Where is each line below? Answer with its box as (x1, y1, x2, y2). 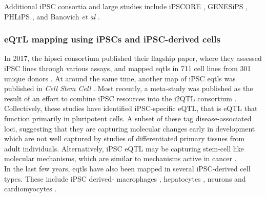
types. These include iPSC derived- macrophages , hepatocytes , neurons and (4, 173, 246, 184)
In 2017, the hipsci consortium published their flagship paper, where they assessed (4, 53, 262, 63)
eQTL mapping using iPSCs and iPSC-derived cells (4, 33, 220, 46)
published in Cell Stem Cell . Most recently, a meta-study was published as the (4, 83, 253, 94)
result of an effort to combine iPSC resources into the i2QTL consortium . (4, 93, 237, 103)
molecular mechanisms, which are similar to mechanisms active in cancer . (4, 153, 237, 164)
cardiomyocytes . (4, 183, 57, 194)
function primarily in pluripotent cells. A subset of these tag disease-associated (4, 113, 252, 123)
